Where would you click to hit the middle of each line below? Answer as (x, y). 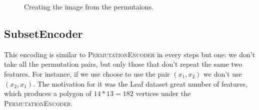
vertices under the (163, 93)
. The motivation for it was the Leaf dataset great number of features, (140, 83)
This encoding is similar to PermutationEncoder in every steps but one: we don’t (130, 54)
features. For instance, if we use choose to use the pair (87, 73)
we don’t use (223, 73)
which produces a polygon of (48, 93)
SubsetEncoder (43, 33)
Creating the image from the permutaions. (89, 6)
